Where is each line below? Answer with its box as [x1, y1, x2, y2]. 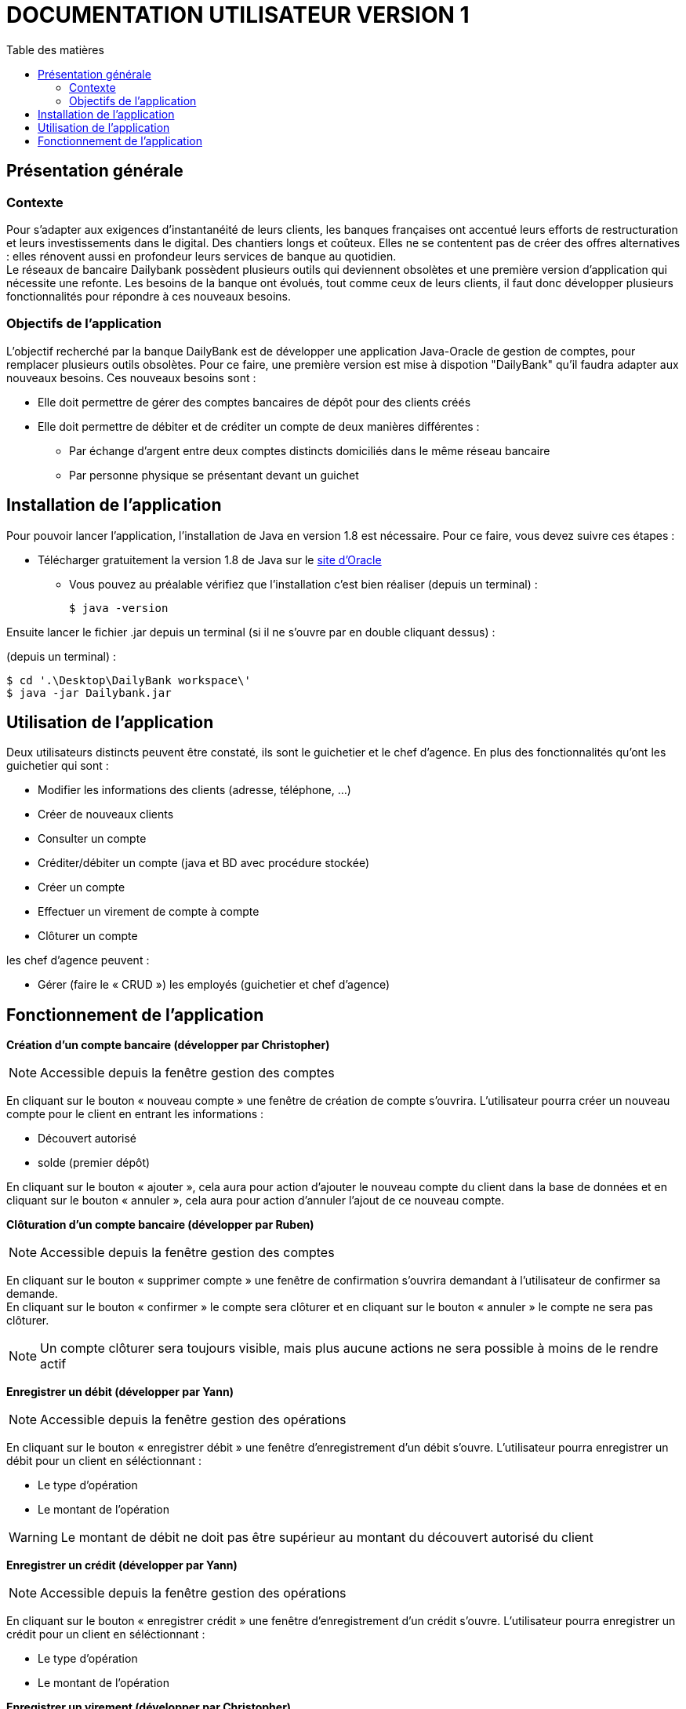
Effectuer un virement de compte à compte [38, 905, 260, 919]
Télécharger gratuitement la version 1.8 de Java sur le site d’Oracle [38, 552, 382, 567]
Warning [9, 1529, 58, 1546]
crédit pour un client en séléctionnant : [6, 1627, 205, 1642]
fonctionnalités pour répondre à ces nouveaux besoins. [6, 289, 291, 303]
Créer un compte [38, 880, 125, 895]
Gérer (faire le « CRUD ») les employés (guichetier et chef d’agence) [38, 978, 390, 992]
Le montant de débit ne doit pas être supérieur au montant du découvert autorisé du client [60, 1529, 593, 1546]
